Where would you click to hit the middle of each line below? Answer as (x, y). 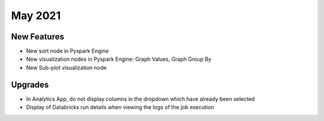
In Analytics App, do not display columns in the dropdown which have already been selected (140, 99)
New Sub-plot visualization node (67, 67)
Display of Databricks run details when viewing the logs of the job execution (120, 107)
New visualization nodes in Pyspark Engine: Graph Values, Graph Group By (119, 59)
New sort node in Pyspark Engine (67, 51)
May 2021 (36, 15)
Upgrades (30, 84)
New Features (37, 37)
